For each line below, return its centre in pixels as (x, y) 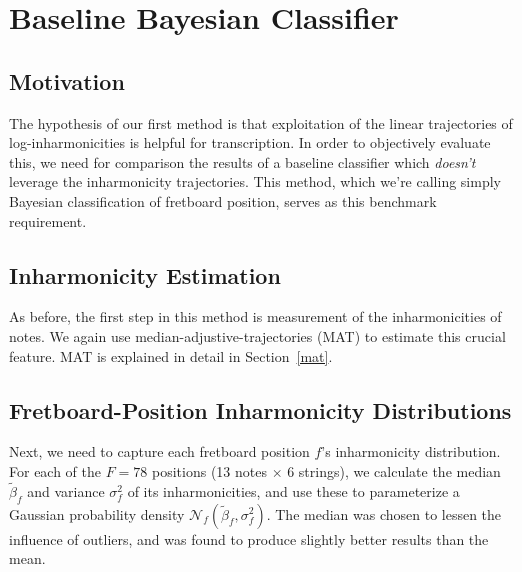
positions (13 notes (209, 470)
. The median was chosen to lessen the (384, 513)
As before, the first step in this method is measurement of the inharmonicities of (255, 316)
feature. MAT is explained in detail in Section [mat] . (171, 355)
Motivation (67, 80)
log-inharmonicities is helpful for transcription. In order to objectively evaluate (250, 142)
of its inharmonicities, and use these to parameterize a (293, 490)
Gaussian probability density (97, 513)
